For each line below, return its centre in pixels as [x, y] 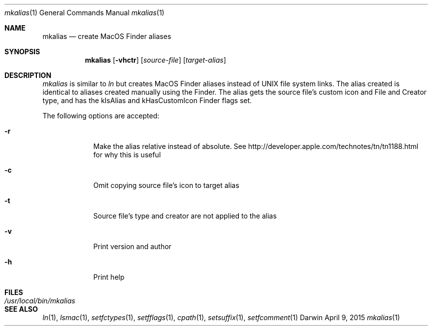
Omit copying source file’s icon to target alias [166, 185]
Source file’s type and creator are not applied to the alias [185, 216]
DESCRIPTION [28, 75]
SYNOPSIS [22, 52]
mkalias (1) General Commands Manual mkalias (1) [84, 13]
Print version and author [132, 246]
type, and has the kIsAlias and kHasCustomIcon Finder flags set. [147, 100]
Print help [109, 277]
